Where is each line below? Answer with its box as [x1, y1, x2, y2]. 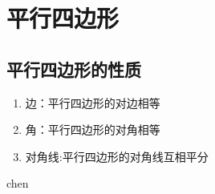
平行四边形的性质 [6, 56, 141, 81]
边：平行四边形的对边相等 [25, 94, 160, 111]
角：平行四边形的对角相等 [25, 121, 160, 138]
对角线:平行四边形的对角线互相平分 [25, 148, 209, 164]
